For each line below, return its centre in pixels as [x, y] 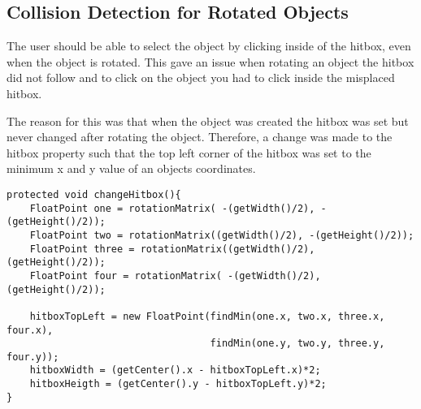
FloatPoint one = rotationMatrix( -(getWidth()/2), [172, 208]
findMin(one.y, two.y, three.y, [297, 344]
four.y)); [33, 357]
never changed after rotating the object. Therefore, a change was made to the [200, 137]
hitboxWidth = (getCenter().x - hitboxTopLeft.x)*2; [175, 370]
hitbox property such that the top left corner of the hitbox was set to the [189, 152]
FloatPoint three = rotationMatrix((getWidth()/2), [172, 249]
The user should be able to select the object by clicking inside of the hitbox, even [209, 46]
